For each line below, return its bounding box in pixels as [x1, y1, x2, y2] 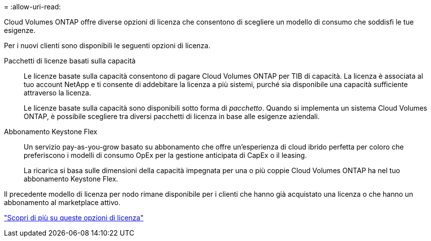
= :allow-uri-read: [4, 2, 61, 11]
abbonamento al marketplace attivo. [4, 198, 121, 207]
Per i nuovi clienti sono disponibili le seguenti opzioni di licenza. [4, 41, 211, 50]
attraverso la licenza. [24, 89, 91, 97]
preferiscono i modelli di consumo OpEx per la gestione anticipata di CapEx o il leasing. [24, 151, 307, 159]
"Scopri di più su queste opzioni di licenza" [4, 213, 144, 222]
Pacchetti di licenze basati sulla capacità [4, 57, 136, 65]
